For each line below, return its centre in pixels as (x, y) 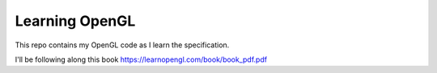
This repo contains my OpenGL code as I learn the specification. (122, 45)
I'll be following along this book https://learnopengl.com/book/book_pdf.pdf (141, 59)
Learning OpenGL (75, 21)
